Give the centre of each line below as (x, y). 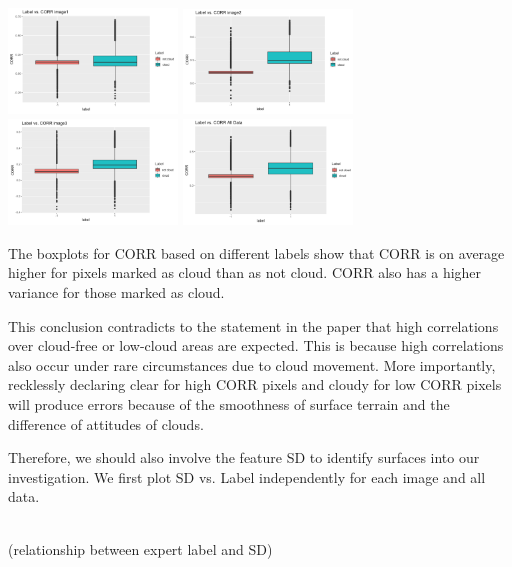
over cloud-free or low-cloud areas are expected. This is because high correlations (256, 345)
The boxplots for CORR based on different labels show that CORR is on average (256, 252)
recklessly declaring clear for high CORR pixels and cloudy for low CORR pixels (255, 384)
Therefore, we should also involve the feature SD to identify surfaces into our (244, 457)
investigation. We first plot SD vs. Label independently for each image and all (247, 476)
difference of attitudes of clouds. (106, 423)
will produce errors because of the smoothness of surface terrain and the (229, 403)
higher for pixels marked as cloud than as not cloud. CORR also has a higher (245, 272)
